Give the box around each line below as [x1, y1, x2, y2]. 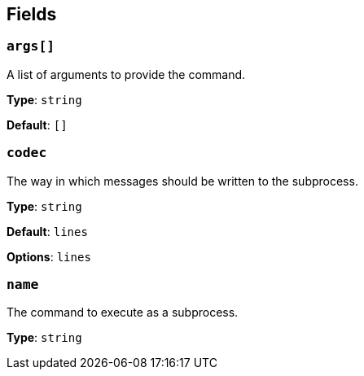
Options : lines [7, 249, 91, 264]
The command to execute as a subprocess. [7, 305, 239, 320]
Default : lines [7, 224, 88, 238]
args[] [7, 38, 55, 55]
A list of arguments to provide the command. [7, 67, 246, 81]
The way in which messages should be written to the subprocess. [7, 173, 358, 188]
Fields [7, 4, 57, 24]
